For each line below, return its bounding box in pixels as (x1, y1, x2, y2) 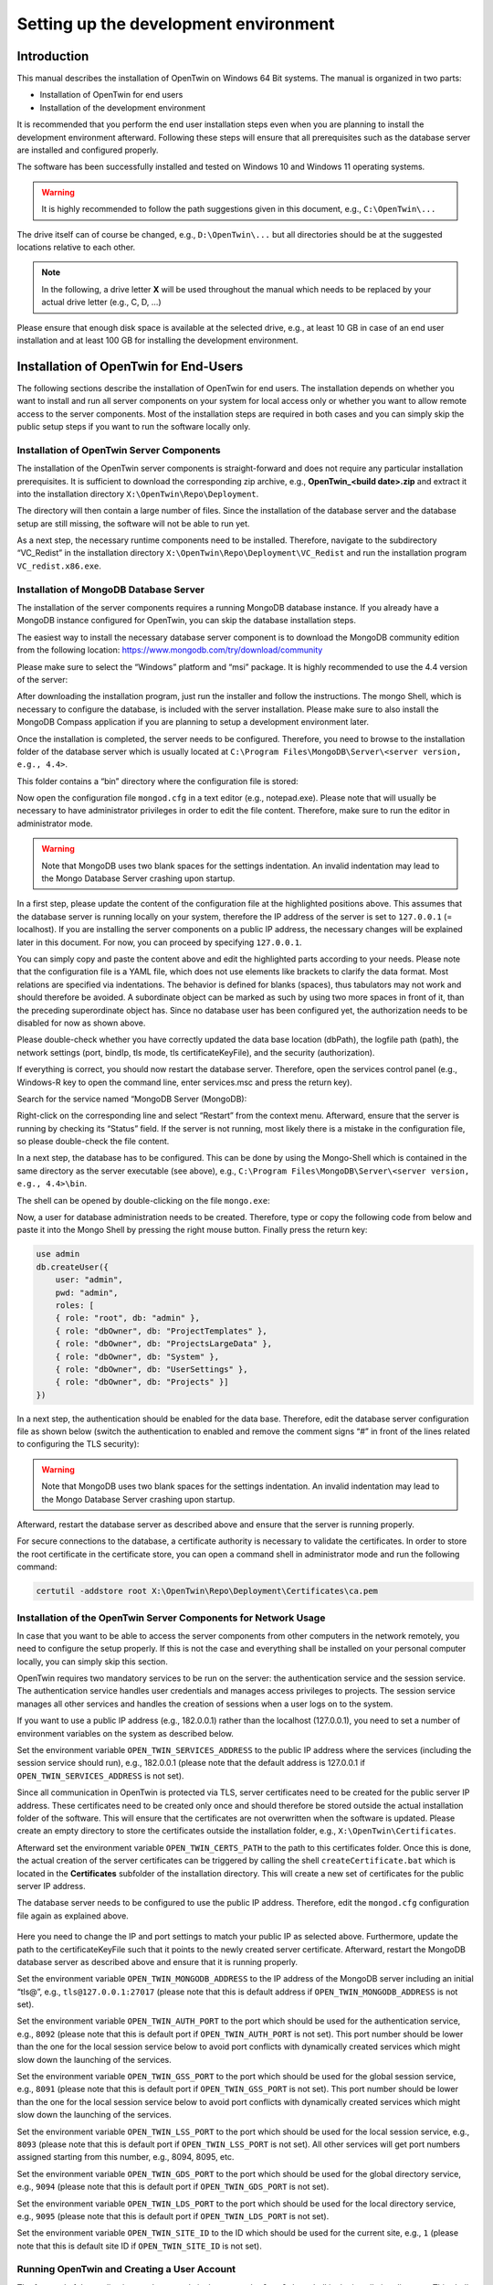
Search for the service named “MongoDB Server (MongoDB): (16, 1093, 247, 1104)
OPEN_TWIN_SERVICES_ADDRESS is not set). (16, 1770, 184, 1781)
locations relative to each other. (16, 241, 136, 252)
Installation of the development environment (39, 101, 205, 113)
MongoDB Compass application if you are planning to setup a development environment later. (16, 717, 370, 728)
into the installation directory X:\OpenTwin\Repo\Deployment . (16, 488, 259, 499)
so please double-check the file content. (16, 1136, 170, 1147)
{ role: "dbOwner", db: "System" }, (55, 1351, 219, 1362)
